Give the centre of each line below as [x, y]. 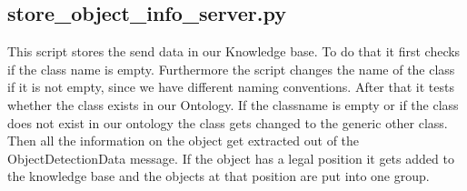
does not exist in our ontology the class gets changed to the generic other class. [228, 122]
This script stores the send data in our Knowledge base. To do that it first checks [234, 51]
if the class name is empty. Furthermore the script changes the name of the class [231, 69]
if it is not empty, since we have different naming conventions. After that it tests [231, 87]
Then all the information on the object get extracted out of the [184, 141]
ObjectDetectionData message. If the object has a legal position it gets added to [231, 158]
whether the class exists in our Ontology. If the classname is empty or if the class [233, 104]
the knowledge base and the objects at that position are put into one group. [219, 176]
